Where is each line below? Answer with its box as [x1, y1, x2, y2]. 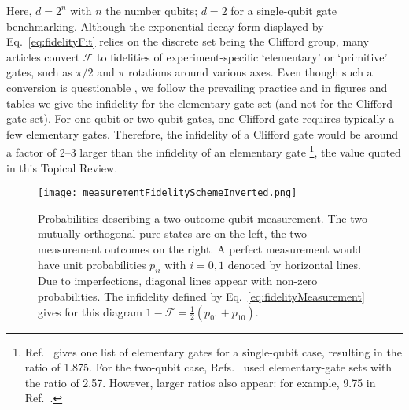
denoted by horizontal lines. [227, 256, 361, 272]
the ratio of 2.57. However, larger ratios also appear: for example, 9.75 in [24, 374, 376, 390]
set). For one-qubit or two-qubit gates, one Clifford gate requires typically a [30, 110, 395, 127]
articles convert [6, 48, 80, 65]
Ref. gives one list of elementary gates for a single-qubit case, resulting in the [24, 343, 402, 360]
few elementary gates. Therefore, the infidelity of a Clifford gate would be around [6, 125, 399, 142]
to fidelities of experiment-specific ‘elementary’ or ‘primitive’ [97, 48, 388, 65]
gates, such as [6, 64, 72, 80]
